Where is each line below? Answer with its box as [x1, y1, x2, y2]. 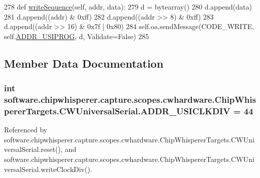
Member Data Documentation [4, 55, 164, 71]
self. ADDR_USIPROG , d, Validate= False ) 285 [4, 31, 149, 41]
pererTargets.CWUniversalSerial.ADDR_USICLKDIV [4, 104, 230, 117]
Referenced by [4, 124, 48, 135]
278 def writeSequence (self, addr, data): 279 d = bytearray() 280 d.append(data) [4, 2, 252, 12]
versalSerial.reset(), [4, 144, 63, 154]
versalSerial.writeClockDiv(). [4, 163, 92, 174]
